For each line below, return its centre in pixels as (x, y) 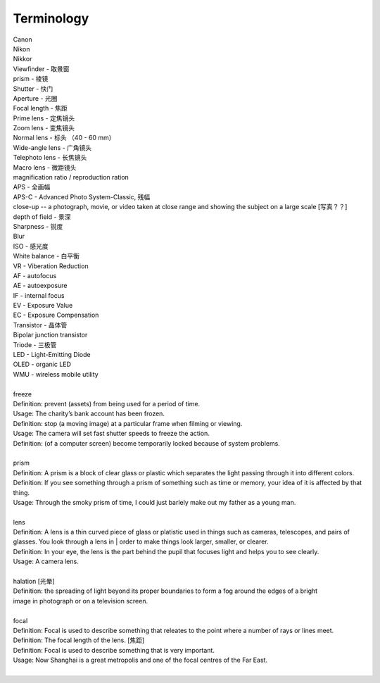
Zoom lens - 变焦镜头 (44, 128)
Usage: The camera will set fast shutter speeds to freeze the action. (112, 434)
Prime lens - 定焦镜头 (44, 118)
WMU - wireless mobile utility (56, 374)
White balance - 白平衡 (46, 256)
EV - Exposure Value (43, 306)
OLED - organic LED (42, 364)
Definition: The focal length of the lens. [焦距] (79, 640)
